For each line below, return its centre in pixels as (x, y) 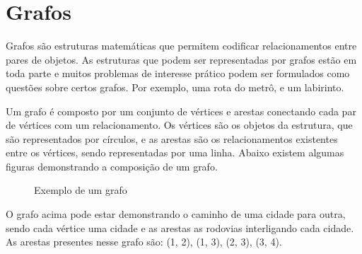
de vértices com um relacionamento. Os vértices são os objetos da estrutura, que (179, 125)
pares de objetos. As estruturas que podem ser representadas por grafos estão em (181, 59)
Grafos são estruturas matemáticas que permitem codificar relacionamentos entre (181, 46)
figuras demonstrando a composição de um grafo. (112, 166)
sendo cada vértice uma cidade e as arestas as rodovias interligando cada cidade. (180, 227)
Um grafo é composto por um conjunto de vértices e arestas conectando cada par (181, 111)
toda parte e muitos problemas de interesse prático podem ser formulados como (178, 73)
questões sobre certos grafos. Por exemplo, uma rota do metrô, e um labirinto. (175, 87)
